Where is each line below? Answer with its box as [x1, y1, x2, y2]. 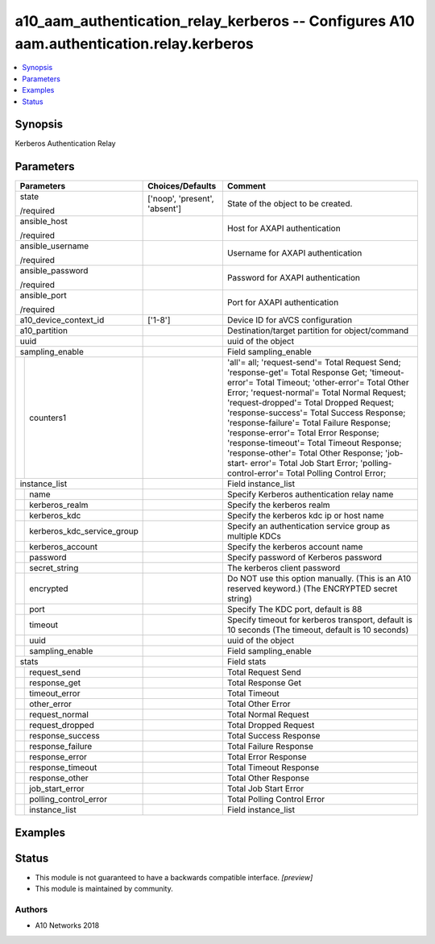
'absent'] [147, 203, 181, 214]
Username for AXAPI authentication [226, 247, 362, 259]
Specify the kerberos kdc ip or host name [226, 510, 384, 522]
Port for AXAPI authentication [226, 297, 339, 308]
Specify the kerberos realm [226, 500, 330, 511]
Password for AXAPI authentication [226, 272, 360, 284]
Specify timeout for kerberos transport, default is [226, 614, 413, 626]
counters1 [29, 412, 67, 423]
